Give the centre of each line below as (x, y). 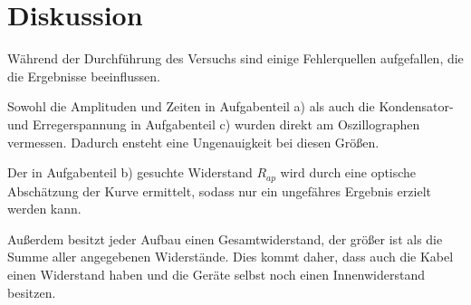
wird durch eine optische (348, 172)
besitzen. (32, 292)
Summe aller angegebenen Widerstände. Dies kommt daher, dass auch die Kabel (231, 257)
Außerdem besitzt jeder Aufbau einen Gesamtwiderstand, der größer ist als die (225, 238)
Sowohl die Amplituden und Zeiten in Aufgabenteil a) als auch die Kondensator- (231, 106)
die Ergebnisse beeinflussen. (84, 76)
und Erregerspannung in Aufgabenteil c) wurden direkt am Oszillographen (214, 124)
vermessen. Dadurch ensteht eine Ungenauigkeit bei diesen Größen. (193, 142)
